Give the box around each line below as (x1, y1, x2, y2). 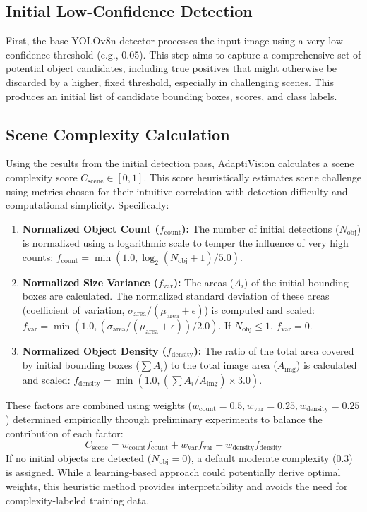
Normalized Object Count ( (22, 221, 160, 236)
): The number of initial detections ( (181, 221, 339, 236)
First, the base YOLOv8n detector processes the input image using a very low (6, 33, 343, 48)
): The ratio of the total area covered (193, 343, 354, 358)
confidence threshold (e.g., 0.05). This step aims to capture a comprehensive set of (6, 47, 361, 61)
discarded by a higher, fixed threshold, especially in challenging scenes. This (6, 74, 334, 89)
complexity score (6, 169, 78, 184)
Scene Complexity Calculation (6, 123, 230, 145)
